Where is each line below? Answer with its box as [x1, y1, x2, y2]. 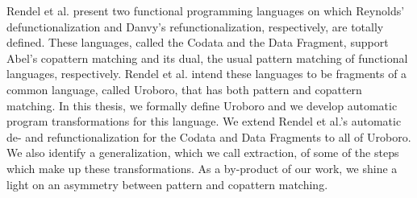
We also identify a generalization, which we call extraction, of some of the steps [6, 144, 399, 161]
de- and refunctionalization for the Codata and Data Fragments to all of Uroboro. [6, 128, 411, 145]
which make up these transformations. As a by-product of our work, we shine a [6, 159, 398, 176]
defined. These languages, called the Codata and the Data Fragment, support [6, 34, 389, 51]
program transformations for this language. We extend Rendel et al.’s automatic [6, 113, 402, 130]
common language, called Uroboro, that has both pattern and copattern [6, 80, 362, 97]
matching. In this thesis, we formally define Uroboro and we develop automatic [6, 97, 398, 113]
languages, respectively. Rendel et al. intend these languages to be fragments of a [6, 65, 407, 82]
